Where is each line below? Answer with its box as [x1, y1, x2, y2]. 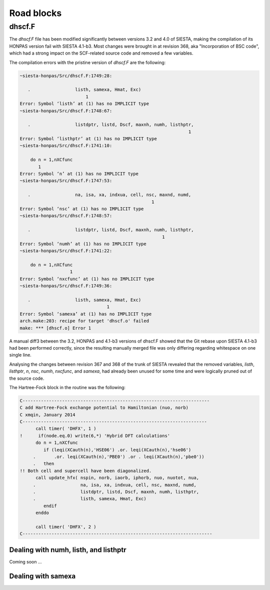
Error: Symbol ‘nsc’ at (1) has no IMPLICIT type [19, 206, 144, 211]
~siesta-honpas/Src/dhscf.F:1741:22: [19, 248, 112, 254]
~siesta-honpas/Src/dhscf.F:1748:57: [19, 213, 112, 219]
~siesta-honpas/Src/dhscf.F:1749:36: [19, 283, 112, 289]
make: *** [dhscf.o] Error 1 [19, 325, 91, 331]
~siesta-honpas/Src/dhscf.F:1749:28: [19, 73, 112, 79]
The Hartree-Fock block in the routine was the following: [9, 384, 126, 390]
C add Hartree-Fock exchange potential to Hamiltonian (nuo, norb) [19, 405, 189, 411]
